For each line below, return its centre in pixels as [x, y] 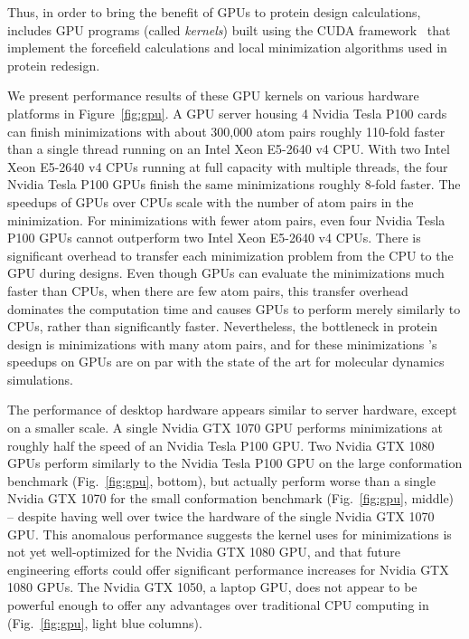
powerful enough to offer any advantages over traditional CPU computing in [218, 605]
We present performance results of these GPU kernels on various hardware [213, 95]
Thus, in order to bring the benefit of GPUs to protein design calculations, [214, 12]
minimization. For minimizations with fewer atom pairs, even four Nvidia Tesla [226, 219]
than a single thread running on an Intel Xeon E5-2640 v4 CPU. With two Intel [229, 149]
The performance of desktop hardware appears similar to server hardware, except [232, 410]
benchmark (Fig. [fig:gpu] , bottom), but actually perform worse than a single [221, 480]
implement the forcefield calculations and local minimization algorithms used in [227, 48]
